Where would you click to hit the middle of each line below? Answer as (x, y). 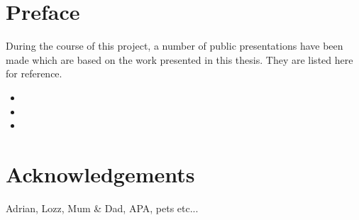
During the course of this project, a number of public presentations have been (175, 46)
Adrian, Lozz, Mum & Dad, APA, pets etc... (102, 208)
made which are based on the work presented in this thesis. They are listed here (179, 59)
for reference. (34, 73)
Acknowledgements (100, 174)
